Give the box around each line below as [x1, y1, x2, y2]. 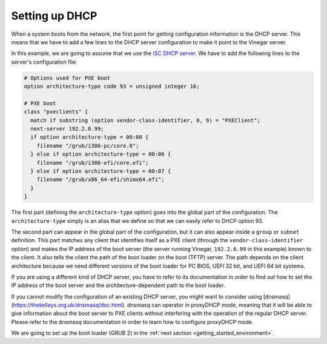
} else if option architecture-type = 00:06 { [30, 151, 171, 157]
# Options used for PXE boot [24, 74, 111, 81]
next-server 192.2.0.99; [30, 125, 104, 133]
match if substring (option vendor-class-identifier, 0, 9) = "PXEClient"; [30, 117, 260, 124]
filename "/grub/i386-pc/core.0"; [36, 142, 139, 149]
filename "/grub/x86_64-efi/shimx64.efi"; [36, 176, 165, 183]
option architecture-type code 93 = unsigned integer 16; [24, 83, 200, 90]
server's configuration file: [11, 58, 78, 65]
